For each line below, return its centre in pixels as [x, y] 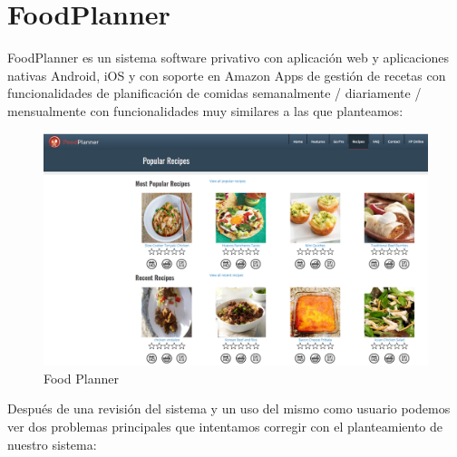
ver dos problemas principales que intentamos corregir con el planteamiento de [225, 426]
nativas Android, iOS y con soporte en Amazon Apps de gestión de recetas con [227, 75]
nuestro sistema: [52, 444]
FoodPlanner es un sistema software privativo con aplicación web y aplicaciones [228, 58]
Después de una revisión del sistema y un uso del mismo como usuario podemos [229, 408]
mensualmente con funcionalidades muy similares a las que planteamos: [205, 110]
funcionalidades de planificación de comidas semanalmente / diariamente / [214, 93]
